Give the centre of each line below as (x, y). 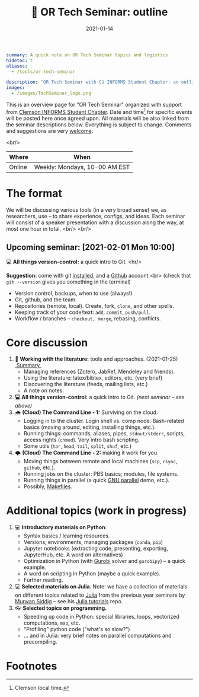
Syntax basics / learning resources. (67, 536)
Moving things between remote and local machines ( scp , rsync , (100, 462)
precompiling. (40, 642)
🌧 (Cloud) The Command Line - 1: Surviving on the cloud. (86, 412)
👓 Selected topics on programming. (61, 608)
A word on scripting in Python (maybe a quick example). (92, 574)
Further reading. (43, 580)
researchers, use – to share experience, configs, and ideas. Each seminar (96, 216)
